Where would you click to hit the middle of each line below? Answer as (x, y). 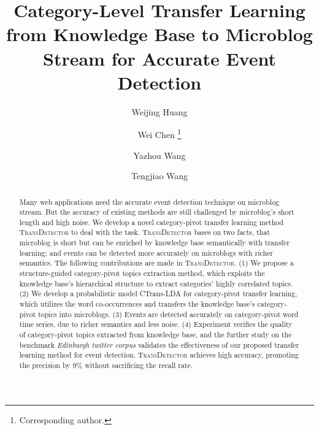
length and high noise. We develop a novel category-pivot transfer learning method (152, 222)
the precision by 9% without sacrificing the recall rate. (106, 365)
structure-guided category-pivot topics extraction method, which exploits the (142, 273)
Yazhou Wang (159, 155)
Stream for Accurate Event (159, 58)
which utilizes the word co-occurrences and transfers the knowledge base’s (137, 304)
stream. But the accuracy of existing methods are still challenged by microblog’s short (157, 212)
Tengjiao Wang (159, 176)
